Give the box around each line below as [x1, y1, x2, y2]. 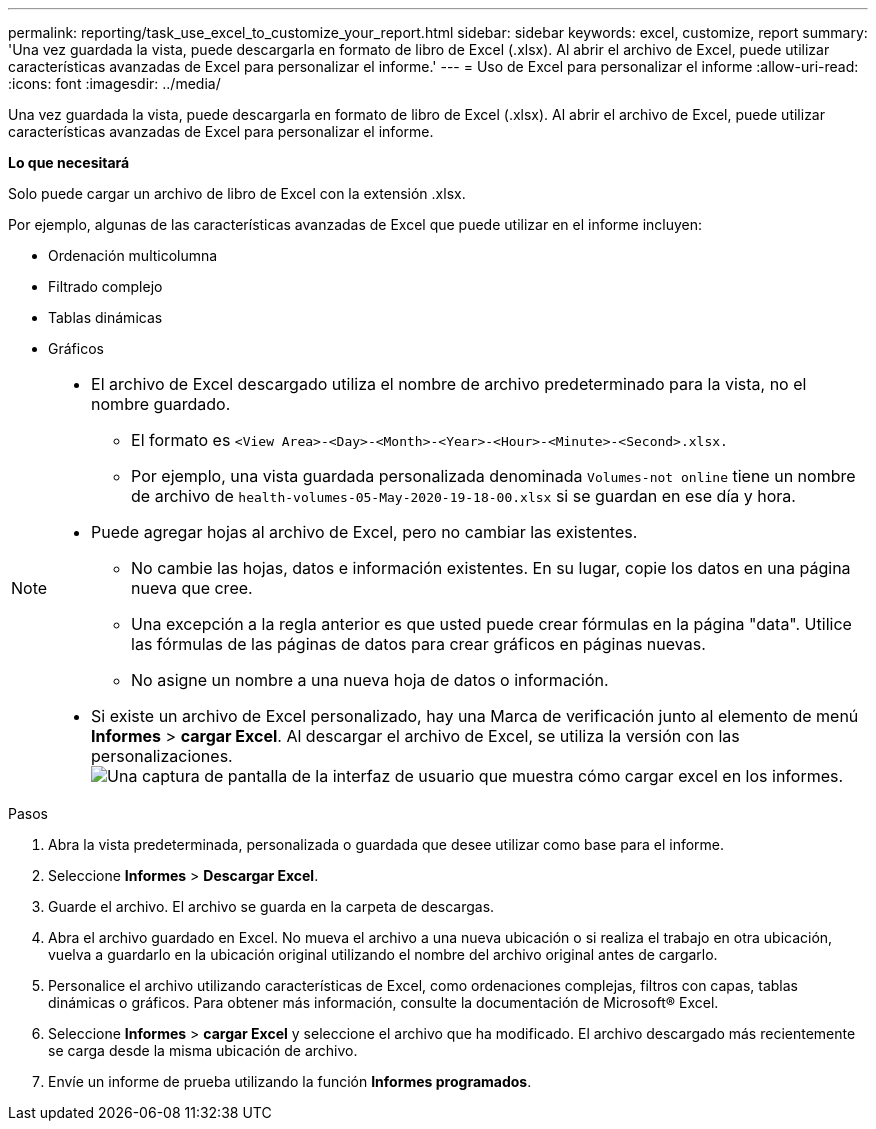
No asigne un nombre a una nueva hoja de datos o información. [131, 670, 609, 690]
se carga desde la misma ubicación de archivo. [48, 1042, 358, 1059]
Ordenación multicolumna [48, 247, 218, 264]
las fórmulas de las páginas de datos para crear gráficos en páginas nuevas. [131, 634, 706, 654]
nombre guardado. [91, 394, 231, 414]
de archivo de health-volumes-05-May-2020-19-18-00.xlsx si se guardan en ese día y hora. [131, 486, 796, 506]
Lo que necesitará [8, 154, 130, 171]
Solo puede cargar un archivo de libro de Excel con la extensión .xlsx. [8, 185, 466, 202]
